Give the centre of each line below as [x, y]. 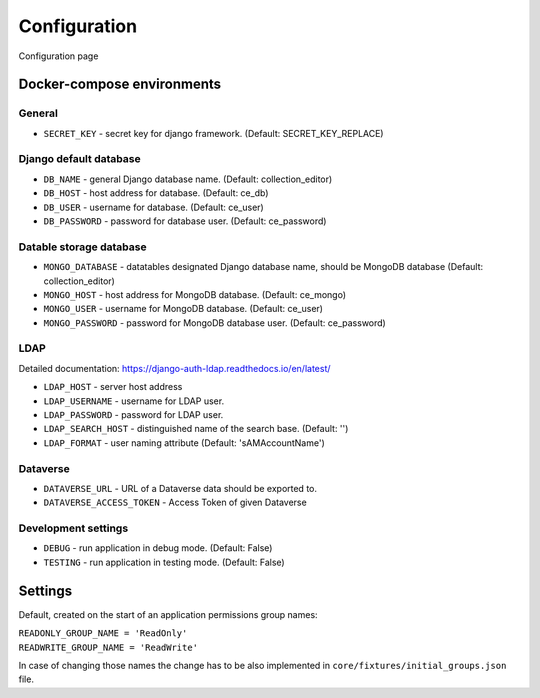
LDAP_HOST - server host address [113, 387]
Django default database [79, 159]
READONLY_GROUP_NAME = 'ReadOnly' [103, 633]
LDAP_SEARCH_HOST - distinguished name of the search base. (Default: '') [196, 429]
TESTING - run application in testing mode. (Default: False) [164, 562]
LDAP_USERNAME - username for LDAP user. [134, 401]
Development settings [73, 528]
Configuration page [58, 56]
